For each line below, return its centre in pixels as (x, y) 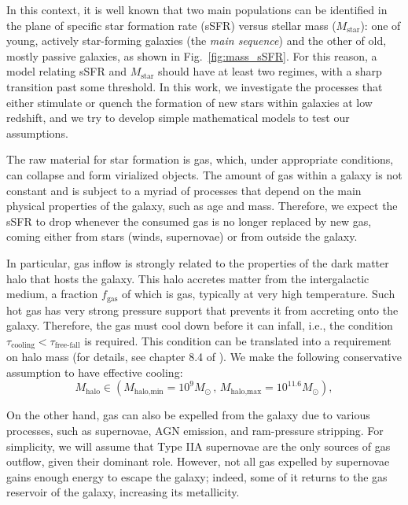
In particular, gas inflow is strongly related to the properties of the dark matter (198, 262)
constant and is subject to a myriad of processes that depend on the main (184, 190)
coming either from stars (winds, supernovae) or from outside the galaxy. (182, 236)
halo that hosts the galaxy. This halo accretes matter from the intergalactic (188, 278)
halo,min (149, 391)
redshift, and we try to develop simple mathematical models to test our (178, 118)
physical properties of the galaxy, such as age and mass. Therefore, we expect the (202, 206)
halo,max (246, 391)
